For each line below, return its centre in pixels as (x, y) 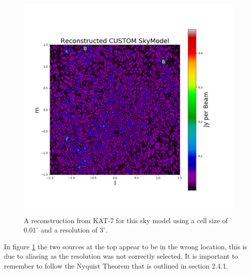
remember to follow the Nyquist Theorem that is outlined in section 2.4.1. (116, 265)
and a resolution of (69, 230)
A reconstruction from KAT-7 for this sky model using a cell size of (126, 220)
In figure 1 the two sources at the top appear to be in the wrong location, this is (126, 246)
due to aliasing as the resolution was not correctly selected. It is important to (121, 256)
